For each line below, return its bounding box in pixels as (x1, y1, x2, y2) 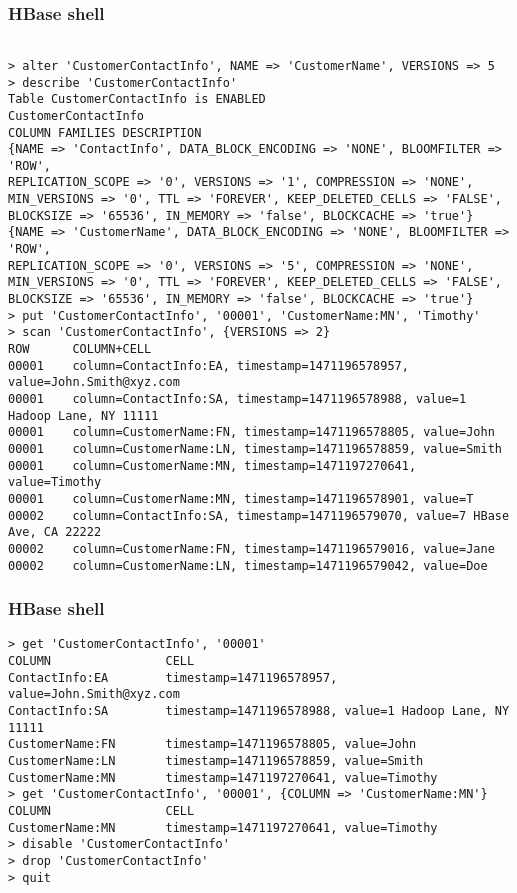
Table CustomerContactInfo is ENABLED (8, 92, 266, 107)
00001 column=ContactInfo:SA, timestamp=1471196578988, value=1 (8, 392, 467, 406)
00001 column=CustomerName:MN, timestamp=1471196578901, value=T (8, 491, 474, 506)
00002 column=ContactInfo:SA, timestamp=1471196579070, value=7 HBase (8, 508, 510, 523)
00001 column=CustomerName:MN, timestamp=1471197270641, (8, 458, 417, 473)
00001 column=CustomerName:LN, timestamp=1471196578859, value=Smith (8, 441, 502, 456)
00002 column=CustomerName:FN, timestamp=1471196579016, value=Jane (8, 541, 495, 556)
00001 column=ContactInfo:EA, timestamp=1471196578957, (8, 358, 409, 373)
